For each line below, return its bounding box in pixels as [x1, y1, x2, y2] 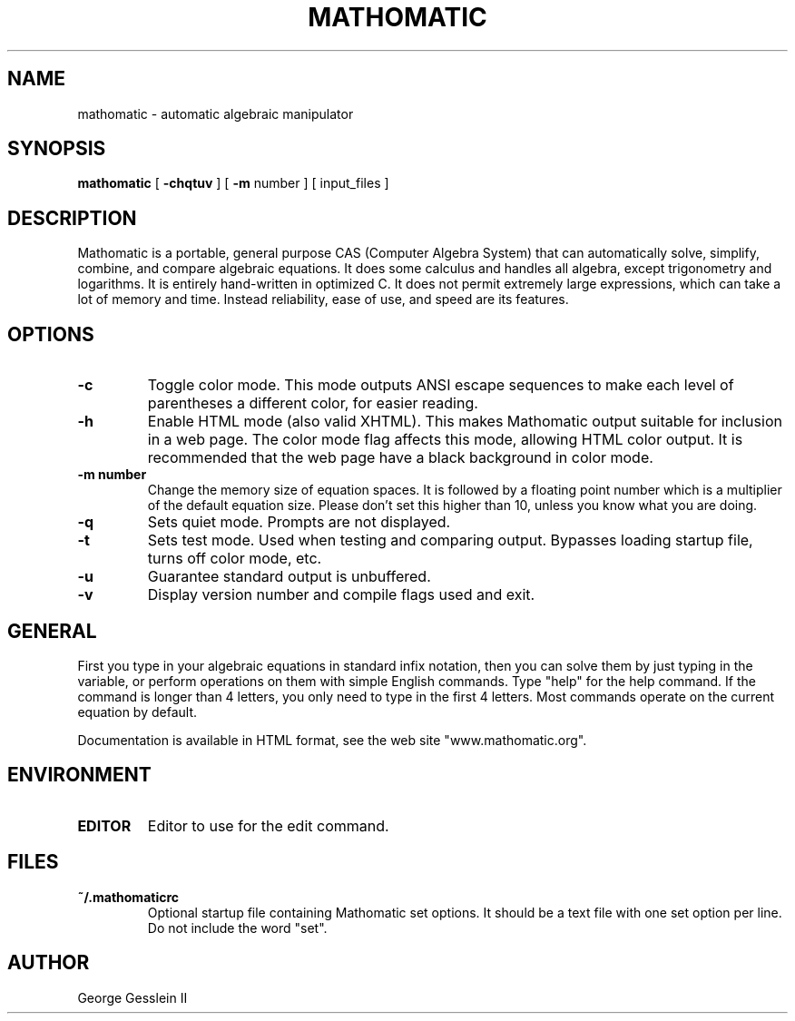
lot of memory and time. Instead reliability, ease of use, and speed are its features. [77, 291, 569, 308]
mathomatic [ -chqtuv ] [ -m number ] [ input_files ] [77, 175, 389, 191]
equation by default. [77, 703, 197, 720]
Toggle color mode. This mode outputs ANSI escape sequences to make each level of [147, 376, 734, 395]
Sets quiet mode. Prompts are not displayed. [147, 513, 451, 532]
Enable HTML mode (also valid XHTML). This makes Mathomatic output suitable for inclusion [147, 412, 782, 431]
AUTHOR [7, 951, 90, 975]
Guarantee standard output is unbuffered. [147, 567, 431, 586]
